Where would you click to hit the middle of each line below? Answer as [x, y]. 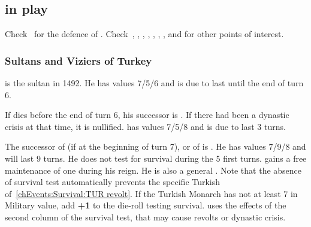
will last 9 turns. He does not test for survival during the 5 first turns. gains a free [156, 158]
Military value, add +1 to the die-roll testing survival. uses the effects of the [146, 205]
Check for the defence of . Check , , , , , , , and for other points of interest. [144, 34]
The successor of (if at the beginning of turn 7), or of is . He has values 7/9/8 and [155, 146]
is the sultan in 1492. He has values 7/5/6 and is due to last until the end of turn [154, 83]
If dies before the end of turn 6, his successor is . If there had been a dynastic [147, 115]
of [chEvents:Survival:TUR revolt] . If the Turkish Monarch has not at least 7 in [151, 193]
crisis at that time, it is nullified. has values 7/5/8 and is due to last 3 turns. [145, 126]
